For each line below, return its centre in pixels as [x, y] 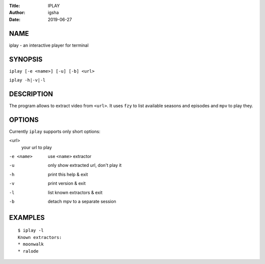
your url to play [37, 147]
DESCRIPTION [31, 94]
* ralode [28, 251]
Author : [17, 13]
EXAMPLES [27, 218]
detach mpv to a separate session [82, 201]
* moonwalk [31, 244]
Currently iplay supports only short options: [55, 131]
